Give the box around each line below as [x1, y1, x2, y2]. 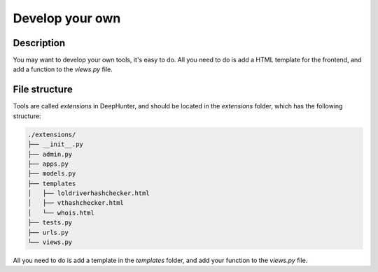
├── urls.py [27, 228, 69, 236]
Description [13, 37, 66, 49]
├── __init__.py [27, 141, 84, 148]
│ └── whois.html [27, 208, 94, 217]
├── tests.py [27, 219, 73, 227]
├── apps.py [27, 159, 69, 168]
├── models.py [27, 170, 76, 178]
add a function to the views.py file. [13, 65, 113, 73]
